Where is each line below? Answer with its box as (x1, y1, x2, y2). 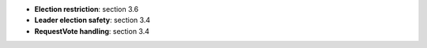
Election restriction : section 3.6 (34, 5, 138, 13)
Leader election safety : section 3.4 (34, 16, 150, 25)
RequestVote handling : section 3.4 (34, 26, 150, 35)
